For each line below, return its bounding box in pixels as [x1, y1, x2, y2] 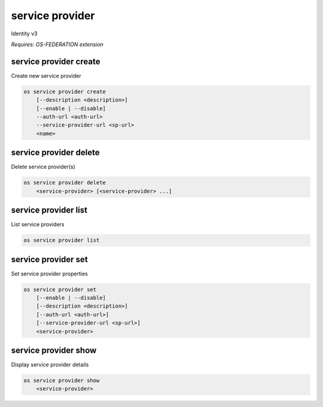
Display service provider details [11, 361, 89, 368]
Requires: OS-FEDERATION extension [11, 41, 104, 48]
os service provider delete [23, 180, 106, 186]
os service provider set [23, 286, 97, 293]
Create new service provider [11, 72, 81, 79]
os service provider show [23, 377, 100, 384]
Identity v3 [11, 30, 38, 37]
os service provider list [23, 237, 100, 244]
